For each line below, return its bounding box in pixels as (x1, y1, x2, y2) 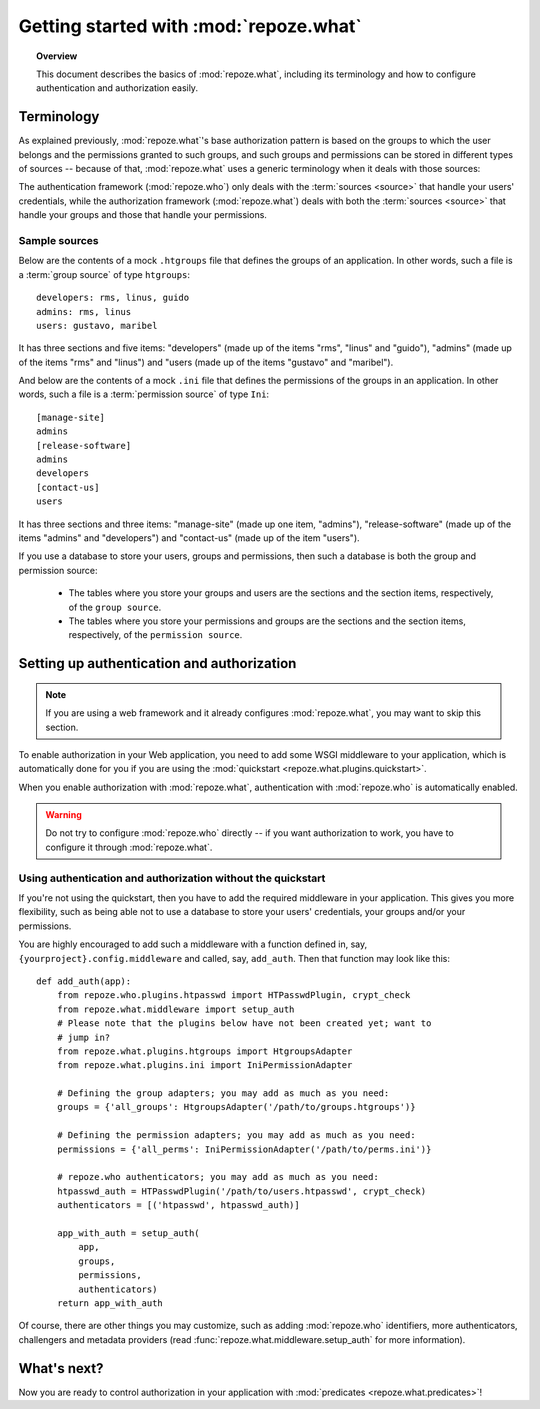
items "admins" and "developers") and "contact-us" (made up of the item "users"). (18, 531, 360, 544)
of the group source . (68, 601, 162, 613)
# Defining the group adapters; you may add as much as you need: (56, 1088, 390, 1099)
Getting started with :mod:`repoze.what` (18, 15, 362, 37)
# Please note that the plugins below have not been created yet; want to (56, 1018, 432, 1029)
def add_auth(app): (36, 975, 132, 987)
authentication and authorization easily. (36, 82, 199, 94)
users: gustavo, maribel (36, 320, 158, 331)
